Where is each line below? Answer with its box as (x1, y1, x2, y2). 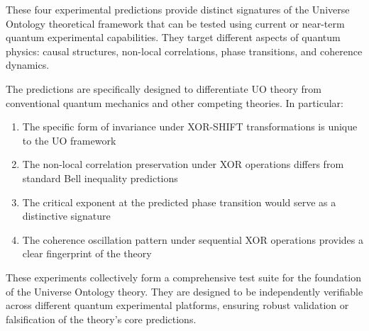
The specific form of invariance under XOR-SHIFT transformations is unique (22, 119, 358, 134)
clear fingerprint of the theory (22, 246, 152, 261)
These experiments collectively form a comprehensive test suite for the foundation (6, 269, 362, 284)
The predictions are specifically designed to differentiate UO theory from (6, 81, 321, 96)
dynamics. (6, 57, 50, 72)
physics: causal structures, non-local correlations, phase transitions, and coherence (6, 43, 363, 58)
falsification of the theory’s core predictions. (6, 311, 197, 326)
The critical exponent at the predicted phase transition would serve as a (22, 194, 336, 209)
